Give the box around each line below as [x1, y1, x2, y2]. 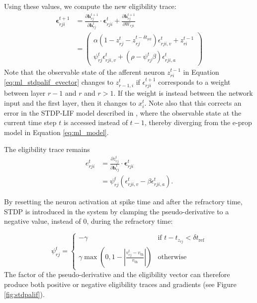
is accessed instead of [63, 117, 128, 128]
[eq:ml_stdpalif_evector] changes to [4, 76, 113, 87]
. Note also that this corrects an [144, 97, 242, 108]
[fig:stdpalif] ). [4, 289, 45, 299]
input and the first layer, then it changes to [4, 97, 136, 108]
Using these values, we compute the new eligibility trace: [4, 1, 176, 11]
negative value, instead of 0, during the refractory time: [4, 216, 173, 226]
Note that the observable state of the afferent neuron [4, 66, 165, 77]
